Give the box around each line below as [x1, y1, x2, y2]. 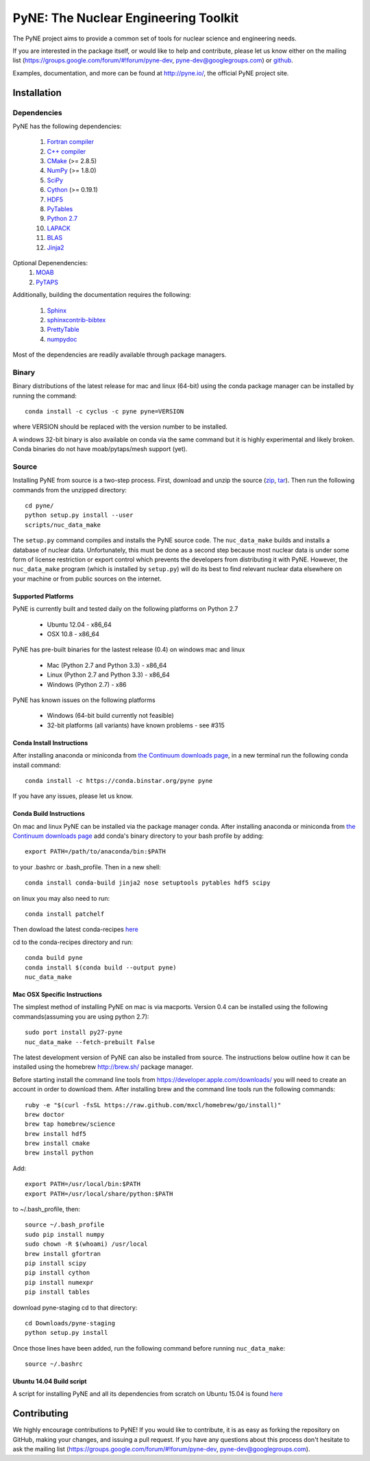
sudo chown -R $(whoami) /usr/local [25, 1240, 148, 1248]
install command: [12, 761, 61, 769]
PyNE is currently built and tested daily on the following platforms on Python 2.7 [12, 605, 238, 613]
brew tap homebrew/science [25, 1120, 116, 1128]
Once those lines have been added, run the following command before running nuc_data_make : [12, 1344, 286, 1352]
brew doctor [25, 1111, 65, 1118]
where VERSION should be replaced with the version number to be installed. [12, 422, 227, 431]
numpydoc [47, 335, 77, 343]
